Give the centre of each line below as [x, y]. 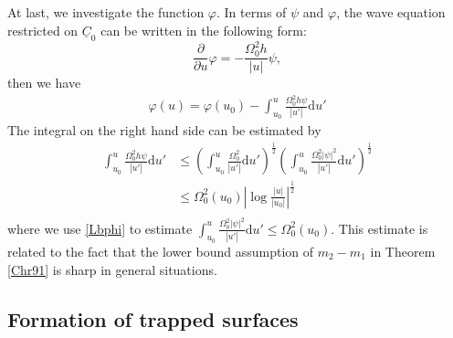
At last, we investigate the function [106, 12]
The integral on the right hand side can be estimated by [164, 130]
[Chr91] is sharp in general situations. [112, 269]
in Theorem [403, 251]
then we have [44, 83]
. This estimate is [379, 228]
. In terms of [252, 12]
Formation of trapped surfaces [153, 318]
